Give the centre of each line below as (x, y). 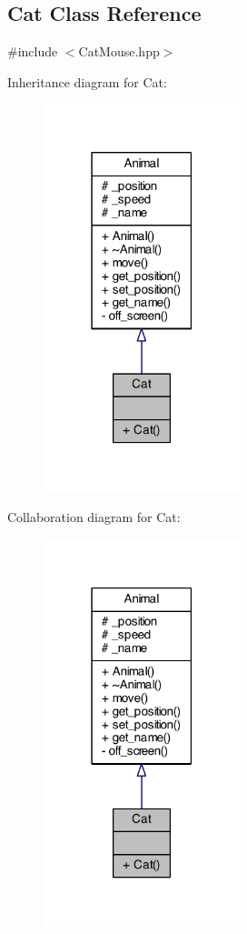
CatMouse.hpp (119, 51)
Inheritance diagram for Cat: (87, 81)
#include (33, 51)
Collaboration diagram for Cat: (94, 517)
